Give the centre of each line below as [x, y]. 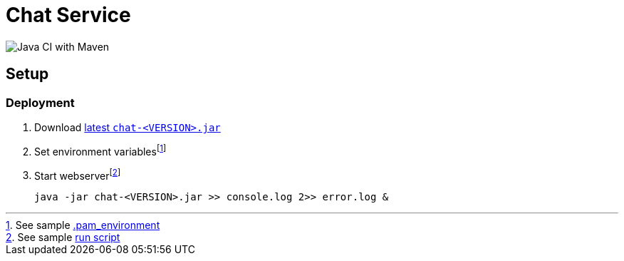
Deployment [40, 102]
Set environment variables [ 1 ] [100, 150]
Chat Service [68, 15]
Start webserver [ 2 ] [78, 174]
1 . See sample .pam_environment [83, 225]
